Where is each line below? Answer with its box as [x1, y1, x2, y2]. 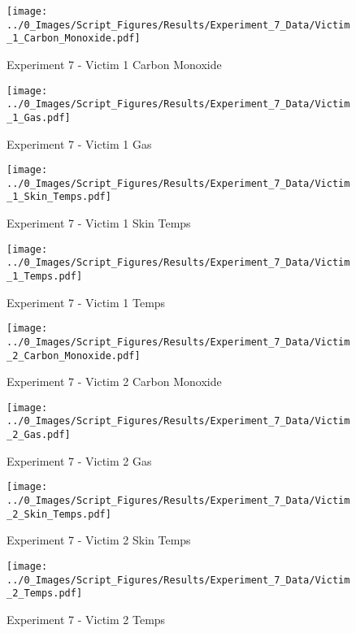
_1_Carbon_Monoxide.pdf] [7, 33, 141, 45]
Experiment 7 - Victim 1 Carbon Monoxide [7, 55, 222, 72]
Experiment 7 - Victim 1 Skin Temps [7, 215, 191, 232]
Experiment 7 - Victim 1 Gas [7, 135, 152, 152]
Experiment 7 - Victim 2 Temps [7, 610, 166, 627]
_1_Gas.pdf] [7, 111, 71, 124]
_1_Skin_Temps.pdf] [7, 191, 111, 203]
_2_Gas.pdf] [7, 429, 71, 441]
